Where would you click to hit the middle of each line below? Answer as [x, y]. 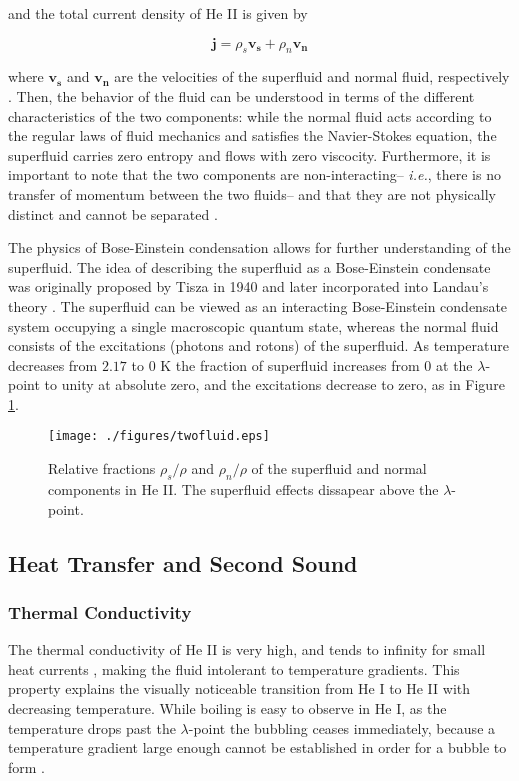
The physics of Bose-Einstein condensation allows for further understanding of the [259, 247]
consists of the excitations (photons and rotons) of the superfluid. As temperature [258, 345]
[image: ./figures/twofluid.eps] [159, 436]
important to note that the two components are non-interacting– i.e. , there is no [254, 174]
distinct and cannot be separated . [113, 213]
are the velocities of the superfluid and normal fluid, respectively [312, 76]
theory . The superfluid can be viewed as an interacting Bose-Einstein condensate [258, 305]
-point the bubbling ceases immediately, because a [342, 727]
